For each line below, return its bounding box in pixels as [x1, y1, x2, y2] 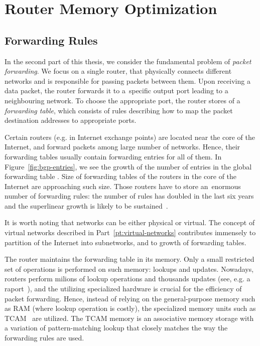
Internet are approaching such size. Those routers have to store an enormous [5, 181, 241, 191]
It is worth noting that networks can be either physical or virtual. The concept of [5, 217, 255, 228]
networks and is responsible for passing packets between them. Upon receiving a [5, 75, 250, 86]
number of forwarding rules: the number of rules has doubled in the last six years [5, 191, 254, 201]
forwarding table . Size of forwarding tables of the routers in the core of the [5, 171, 237, 182]
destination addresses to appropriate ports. [5, 115, 137, 125]
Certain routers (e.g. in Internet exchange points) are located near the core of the [5, 131, 255, 142]
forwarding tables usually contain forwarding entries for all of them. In [5, 151, 222, 161]
